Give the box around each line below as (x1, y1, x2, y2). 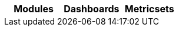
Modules (14, 3, 54, 15)
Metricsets (124, 3, 174, 15)
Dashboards (64, 3, 120, 15)
